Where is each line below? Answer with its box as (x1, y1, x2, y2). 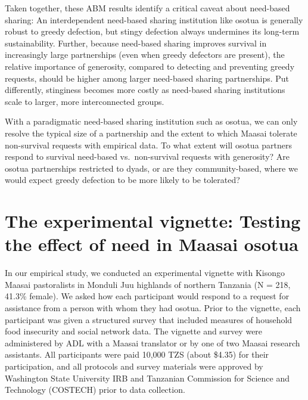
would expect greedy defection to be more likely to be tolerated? (5, 173, 240, 186)
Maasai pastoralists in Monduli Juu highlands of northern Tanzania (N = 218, (5, 278, 291, 290)
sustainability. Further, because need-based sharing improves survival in (5, 36, 267, 49)
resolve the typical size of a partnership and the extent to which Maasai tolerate (5, 126, 297, 139)
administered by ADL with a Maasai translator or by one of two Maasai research (5, 336, 300, 349)
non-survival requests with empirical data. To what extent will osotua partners (5, 138, 293, 151)
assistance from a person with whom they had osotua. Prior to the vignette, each (5, 302, 301, 314)
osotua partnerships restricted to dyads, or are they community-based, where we (5, 162, 298, 174)
